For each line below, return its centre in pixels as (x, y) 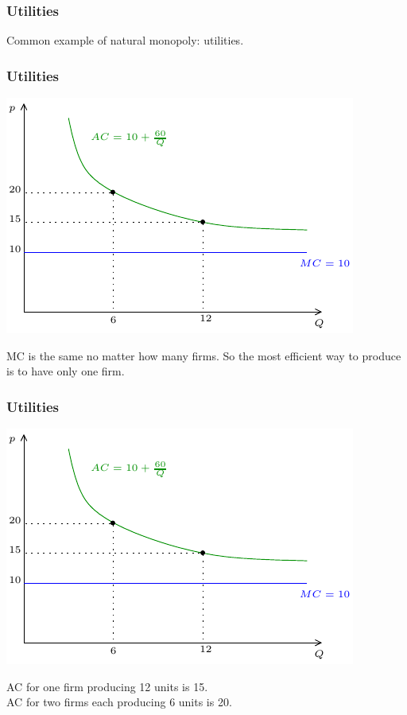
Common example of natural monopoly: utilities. (125, 40)
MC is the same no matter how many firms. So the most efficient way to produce (204, 355)
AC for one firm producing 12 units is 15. (107, 686)
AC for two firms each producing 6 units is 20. (119, 702)
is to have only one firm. (66, 371)
